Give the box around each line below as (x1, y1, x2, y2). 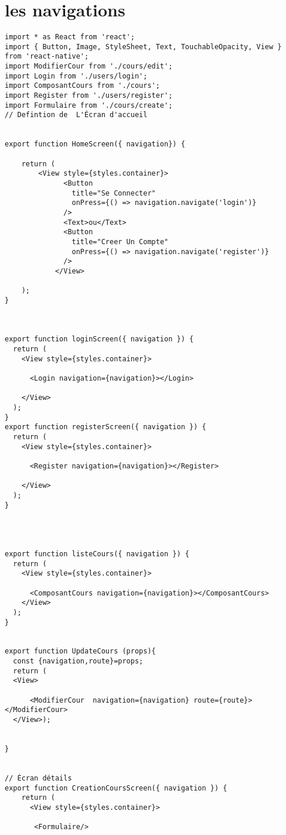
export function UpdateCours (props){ (5, 647, 156, 656)
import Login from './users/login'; (5, 71, 148, 80)
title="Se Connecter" (71, 189, 156, 197)
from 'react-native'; (5, 52, 89, 61)
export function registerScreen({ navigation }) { (5, 423, 206, 432)
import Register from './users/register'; (5, 91, 173, 100)
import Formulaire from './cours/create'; (5, 101, 173, 109)
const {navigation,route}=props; (13, 657, 144, 666)
